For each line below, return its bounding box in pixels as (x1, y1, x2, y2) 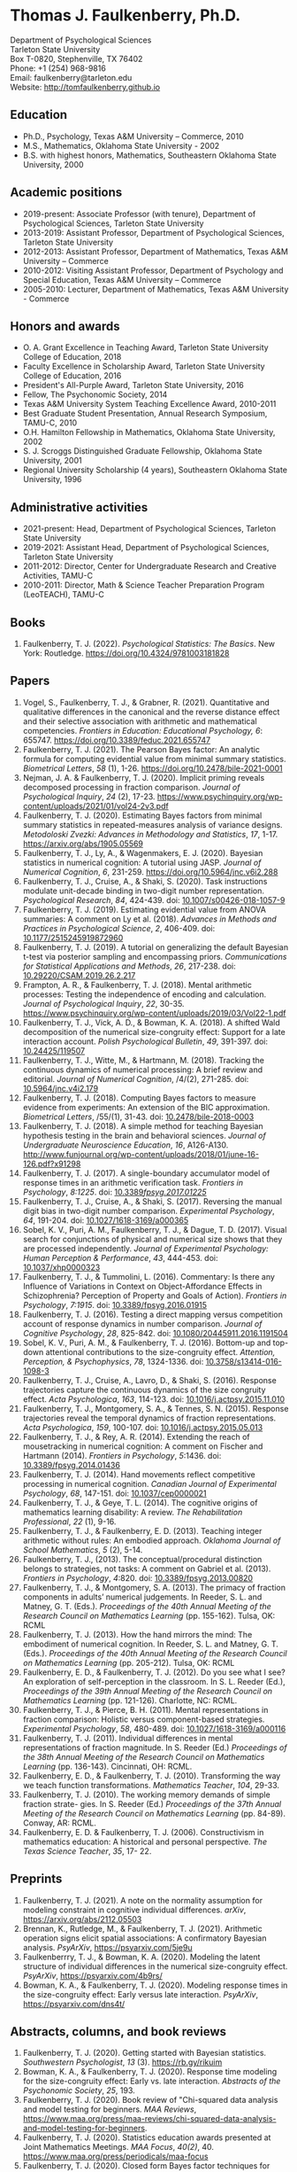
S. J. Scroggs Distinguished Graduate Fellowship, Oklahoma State (22, 446, 263, 456)
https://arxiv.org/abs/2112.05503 (22, 1913, 142, 1924)
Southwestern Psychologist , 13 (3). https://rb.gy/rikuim (22, 2057, 223, 2067)
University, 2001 (22, 455, 82, 466)
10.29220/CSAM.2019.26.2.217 (22, 969, 136, 980)
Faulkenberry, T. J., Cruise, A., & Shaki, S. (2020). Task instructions (22, 876, 268, 886)
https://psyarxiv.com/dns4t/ (22, 1998, 126, 2009)
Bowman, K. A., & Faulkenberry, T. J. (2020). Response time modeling (22, 2067, 278, 2077)
